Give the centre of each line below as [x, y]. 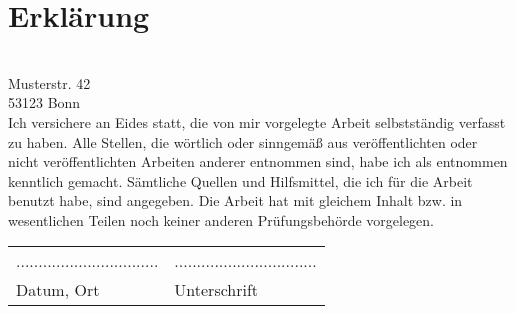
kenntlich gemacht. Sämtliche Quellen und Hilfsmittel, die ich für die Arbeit [240, 180]
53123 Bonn [44, 102]
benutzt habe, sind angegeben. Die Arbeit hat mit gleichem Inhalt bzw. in [235, 200]
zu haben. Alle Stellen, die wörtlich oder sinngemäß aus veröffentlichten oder [243, 141]
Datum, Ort [58, 290]
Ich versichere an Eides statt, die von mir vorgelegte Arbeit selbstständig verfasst [257, 121]
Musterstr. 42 [49, 82]
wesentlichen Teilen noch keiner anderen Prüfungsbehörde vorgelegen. [221, 219]
